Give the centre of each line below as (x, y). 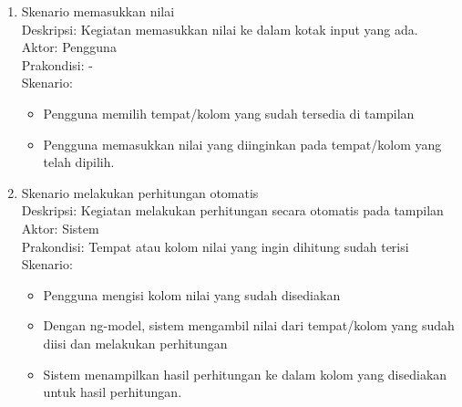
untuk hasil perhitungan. (113, 392)
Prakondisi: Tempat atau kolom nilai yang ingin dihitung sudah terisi (215, 246)
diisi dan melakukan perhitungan (135, 343)
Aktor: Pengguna (69, 47)
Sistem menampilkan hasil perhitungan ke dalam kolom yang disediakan (245, 374)
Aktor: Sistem (60, 228)
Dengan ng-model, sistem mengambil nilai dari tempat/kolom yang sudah (249, 325)
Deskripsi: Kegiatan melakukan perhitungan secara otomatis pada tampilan (232, 210)
